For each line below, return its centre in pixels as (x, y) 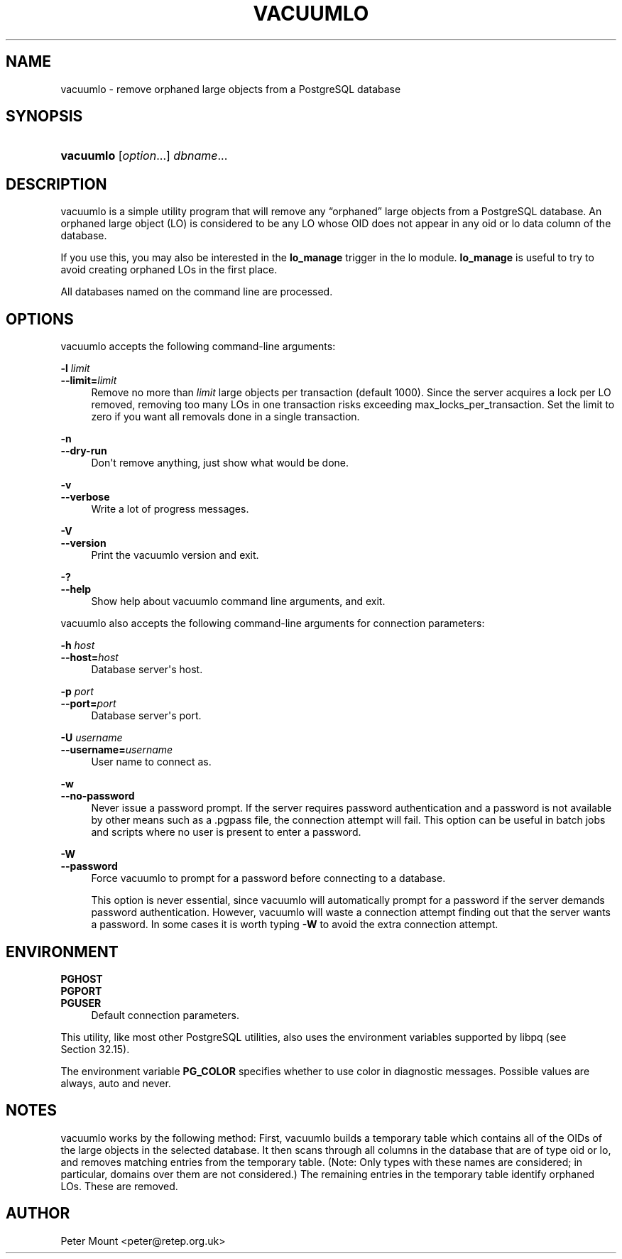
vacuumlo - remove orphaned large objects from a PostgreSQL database (231, 89)
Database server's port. (146, 716)
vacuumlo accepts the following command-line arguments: (198, 347)
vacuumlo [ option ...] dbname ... (144, 156)
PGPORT (81, 991)
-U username (92, 738)
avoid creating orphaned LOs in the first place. (169, 270)
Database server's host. (147, 670)
